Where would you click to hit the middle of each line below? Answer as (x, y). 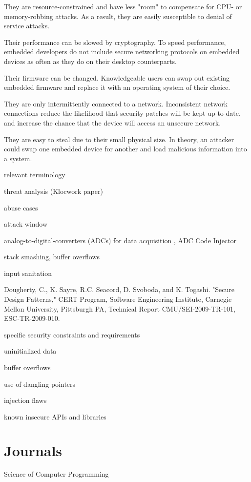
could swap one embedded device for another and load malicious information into (125, 149)
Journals (33, 450)
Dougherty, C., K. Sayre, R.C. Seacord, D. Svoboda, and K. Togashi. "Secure (119, 289)
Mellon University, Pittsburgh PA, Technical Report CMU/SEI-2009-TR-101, (120, 308)
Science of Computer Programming (56, 473)
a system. (18, 158)
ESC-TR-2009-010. (32, 318)
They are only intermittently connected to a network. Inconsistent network (116, 103)
